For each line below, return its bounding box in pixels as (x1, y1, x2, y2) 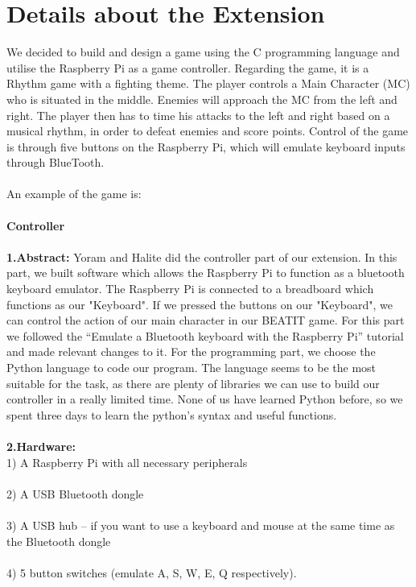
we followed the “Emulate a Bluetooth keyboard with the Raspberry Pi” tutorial (6, 327, 404, 344)
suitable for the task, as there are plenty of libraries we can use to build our (6, 374, 380, 391)
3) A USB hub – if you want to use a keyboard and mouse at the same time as (6, 516, 395, 533)
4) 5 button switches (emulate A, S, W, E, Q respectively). (6, 564, 297, 581)
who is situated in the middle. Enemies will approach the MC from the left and (6, 90, 397, 107)
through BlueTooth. (6, 154, 105, 171)
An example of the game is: (6, 185, 142, 202)
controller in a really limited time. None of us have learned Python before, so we (6, 391, 403, 407)
